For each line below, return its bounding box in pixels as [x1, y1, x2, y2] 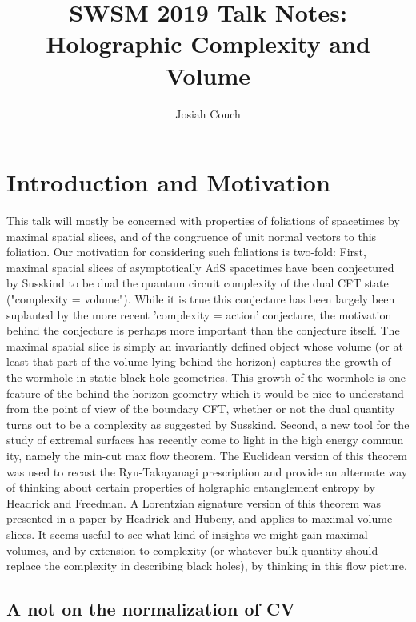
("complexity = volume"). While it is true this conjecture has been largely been [6, 291, 395, 307]
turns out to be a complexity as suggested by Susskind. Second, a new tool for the [6, 415, 410, 432]
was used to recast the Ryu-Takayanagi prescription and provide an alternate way [6, 463, 408, 480]
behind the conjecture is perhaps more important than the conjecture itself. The [6, 322, 400, 339]
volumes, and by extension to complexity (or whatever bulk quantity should [6, 541, 378, 558]
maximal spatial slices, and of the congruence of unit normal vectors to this [6, 227, 377, 244]
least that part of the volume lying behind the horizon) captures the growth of [6, 353, 391, 370]
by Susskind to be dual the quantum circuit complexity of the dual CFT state [6, 275, 389, 291]
